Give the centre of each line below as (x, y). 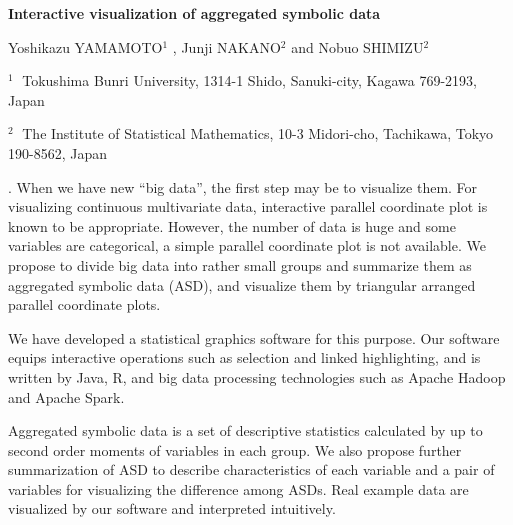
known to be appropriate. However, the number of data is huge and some (232, 225)
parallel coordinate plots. (84, 304)
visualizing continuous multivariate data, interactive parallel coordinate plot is (248, 206)
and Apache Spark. (66, 396)
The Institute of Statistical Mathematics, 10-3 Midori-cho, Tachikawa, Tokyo (258, 133)
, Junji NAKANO (226, 46)
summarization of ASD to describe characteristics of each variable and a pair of (251, 469)
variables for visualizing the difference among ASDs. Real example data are (238, 488)
